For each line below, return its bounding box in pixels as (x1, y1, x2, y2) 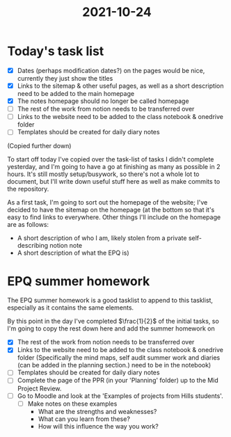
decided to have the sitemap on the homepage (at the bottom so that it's (7, 206, 215, 214)
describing (17, 241, 49, 250)
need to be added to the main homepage (17, 90, 134, 98)
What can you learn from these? (38, 415, 131, 423)
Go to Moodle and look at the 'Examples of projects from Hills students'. (17, 391, 224, 400)
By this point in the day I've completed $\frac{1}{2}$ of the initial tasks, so (7, 317, 219, 326)
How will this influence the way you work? (38, 422, 159, 430)
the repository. (7, 185, 49, 193)
